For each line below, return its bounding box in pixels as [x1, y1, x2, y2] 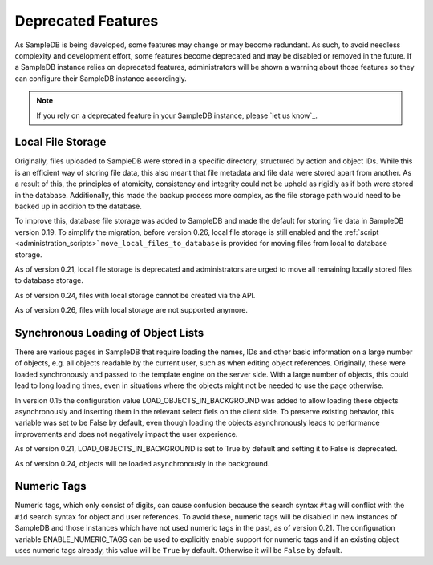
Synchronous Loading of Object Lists [14, 325, 204, 340]
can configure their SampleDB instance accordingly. [14, 73, 188, 83]
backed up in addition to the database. [14, 201, 142, 211]
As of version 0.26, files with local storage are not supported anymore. [14, 305, 249, 315]
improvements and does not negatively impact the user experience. [14, 429, 238, 438]
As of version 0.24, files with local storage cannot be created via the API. [14, 290, 256, 300]
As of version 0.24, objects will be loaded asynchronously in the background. [14, 458, 270, 468]
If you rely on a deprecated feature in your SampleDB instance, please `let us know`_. [36, 111, 318, 120]
